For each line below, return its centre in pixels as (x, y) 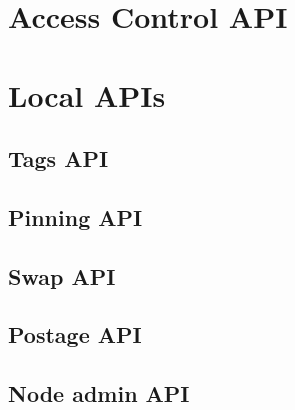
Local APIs (87, 94)
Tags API (58, 158)
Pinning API (75, 216)
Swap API (62, 275)
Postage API (75, 334)
